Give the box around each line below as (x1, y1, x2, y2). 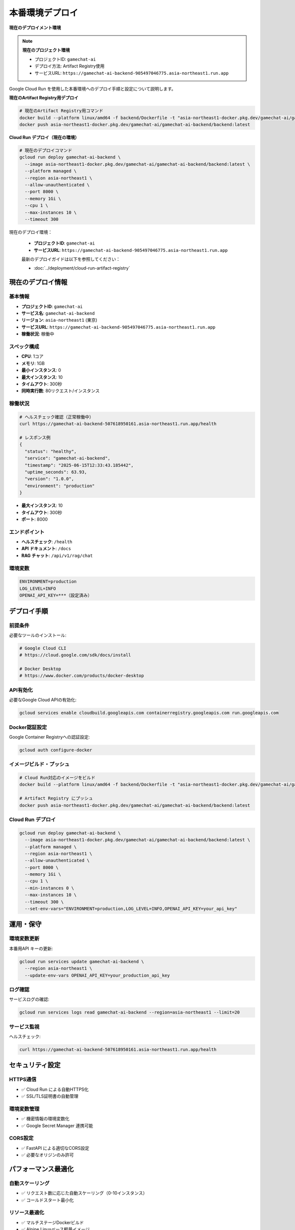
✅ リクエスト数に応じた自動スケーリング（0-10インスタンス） (21, 1190, 147, 1196)
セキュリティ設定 (9, 1061, 61, 1070)
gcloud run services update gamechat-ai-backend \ (19, 958, 145, 964)
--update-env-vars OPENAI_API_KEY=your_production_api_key (25, 972, 170, 978)
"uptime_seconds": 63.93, (25, 469, 87, 475)
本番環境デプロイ (9, 7, 79, 18)
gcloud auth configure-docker (19, 747, 92, 753)
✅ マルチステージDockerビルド (21, 1219, 84, 1225)
